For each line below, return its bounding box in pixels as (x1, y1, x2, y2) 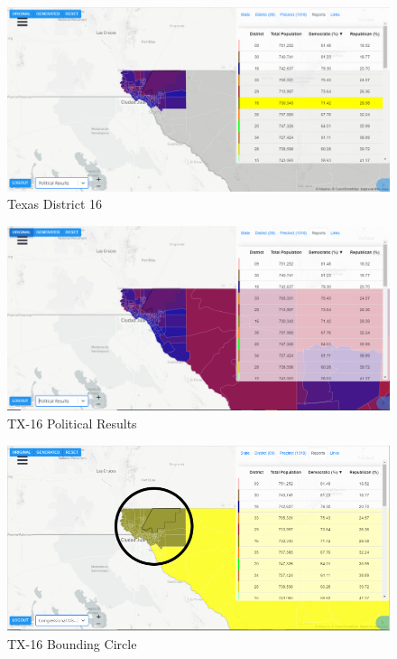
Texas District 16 (7, 194, 102, 213)
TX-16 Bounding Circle (7, 634, 137, 653)
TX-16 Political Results (7, 414, 137, 433)
